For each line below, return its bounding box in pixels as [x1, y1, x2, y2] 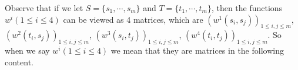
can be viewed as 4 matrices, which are [63, 13, 203, 25]
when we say [5, 44, 50, 57]
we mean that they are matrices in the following [111, 44, 284, 57]
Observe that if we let [5, 2, 83, 13]
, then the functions [211, 2, 283, 13]
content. [5, 55, 34, 68]
